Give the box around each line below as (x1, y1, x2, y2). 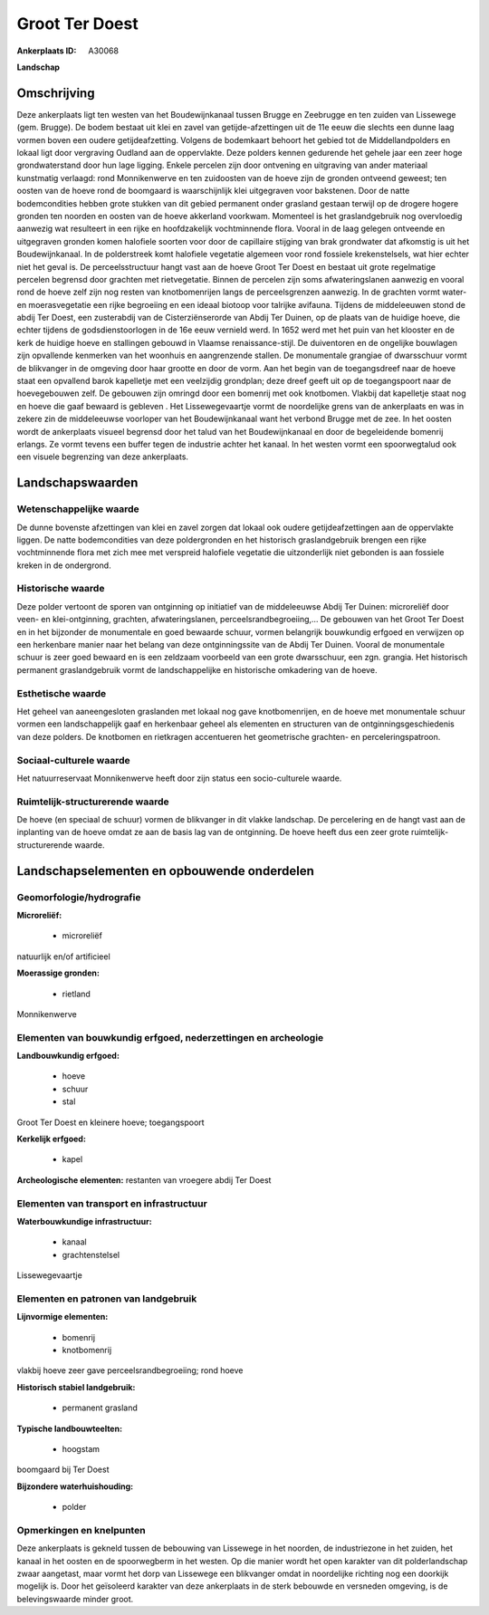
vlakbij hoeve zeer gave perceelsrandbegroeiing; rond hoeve (16, 1365, 244, 1376)
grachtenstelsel (62, 1249, 120, 1260)
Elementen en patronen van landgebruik (16, 1292, 197, 1304)
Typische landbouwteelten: (16, 1423, 122, 1434)
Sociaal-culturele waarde (16, 754, 130, 766)
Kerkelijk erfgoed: (16, 1133, 86, 1144)
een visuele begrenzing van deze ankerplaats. (16, 451, 189, 462)
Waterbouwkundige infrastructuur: (16, 1216, 153, 1226)
